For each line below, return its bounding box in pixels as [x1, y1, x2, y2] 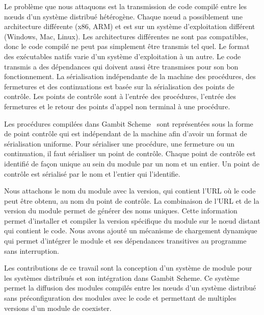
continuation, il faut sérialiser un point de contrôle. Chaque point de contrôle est [4, 148, 256, 159]
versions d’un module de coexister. [4, 302, 112, 313]
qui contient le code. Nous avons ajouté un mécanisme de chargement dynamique [4, 225, 257, 236]
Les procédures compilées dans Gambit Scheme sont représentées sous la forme [4, 118, 253, 129]
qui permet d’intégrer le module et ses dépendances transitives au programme [4, 235, 247, 246]
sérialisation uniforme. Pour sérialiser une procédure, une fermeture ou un [4, 138, 235, 149]
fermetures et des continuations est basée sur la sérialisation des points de [4, 81, 234, 91]
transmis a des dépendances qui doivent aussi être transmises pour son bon [4, 61, 239, 71]
